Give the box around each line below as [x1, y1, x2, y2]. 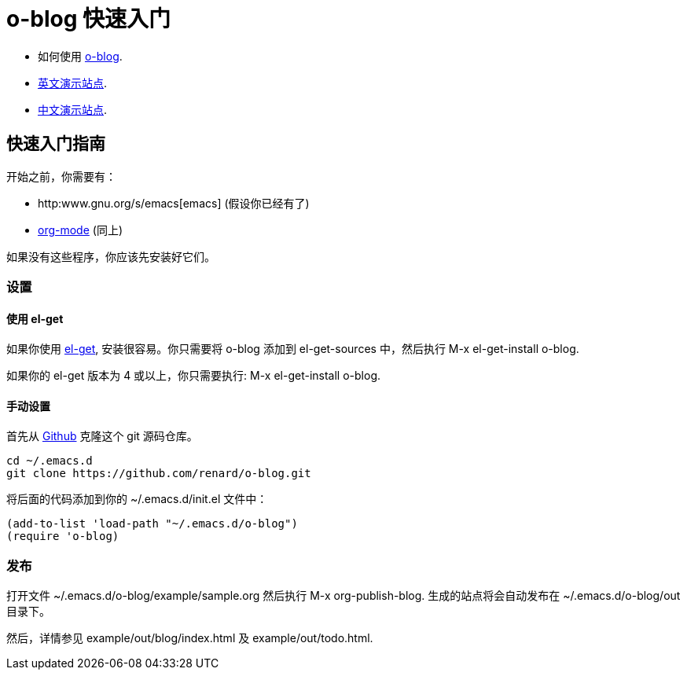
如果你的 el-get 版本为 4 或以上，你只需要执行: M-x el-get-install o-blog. [6, 369, 381, 383]
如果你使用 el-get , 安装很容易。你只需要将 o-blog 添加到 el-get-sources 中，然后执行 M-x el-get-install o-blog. [6, 342, 579, 356]
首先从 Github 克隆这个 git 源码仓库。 [6, 429, 198, 443]
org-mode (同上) [38, 222, 123, 237]
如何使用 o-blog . [38, 49, 123, 63]
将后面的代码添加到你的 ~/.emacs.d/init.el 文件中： [6, 492, 268, 506]
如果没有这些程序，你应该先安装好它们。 [6, 249, 215, 263]
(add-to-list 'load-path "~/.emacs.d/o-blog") [6, 517, 298, 531]
